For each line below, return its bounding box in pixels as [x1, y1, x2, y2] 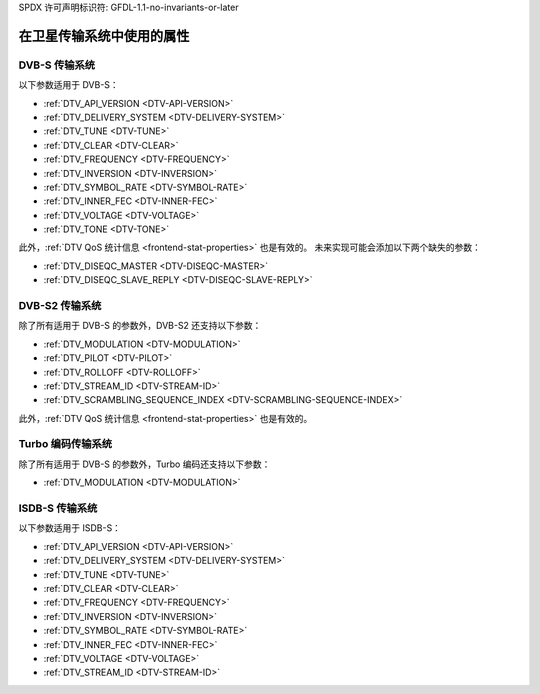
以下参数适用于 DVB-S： [18, 79, 119, 91]
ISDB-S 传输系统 [18, 501, 98, 515]
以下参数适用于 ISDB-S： [18, 522, 122, 534]
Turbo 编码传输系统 [18, 437, 113, 451]
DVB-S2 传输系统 [18, 299, 102, 312]
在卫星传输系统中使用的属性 [18, 27, 190, 44]
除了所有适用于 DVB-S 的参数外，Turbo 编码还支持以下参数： [18, 458, 271, 470]
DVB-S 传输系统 [18, 58, 95, 72]
